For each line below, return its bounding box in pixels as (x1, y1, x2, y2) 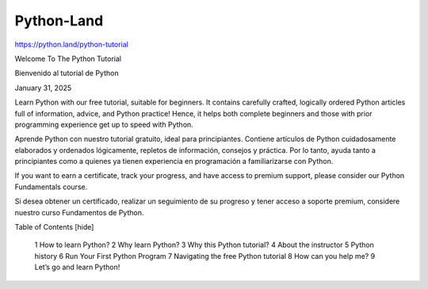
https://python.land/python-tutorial (14, 40, 128, 49)
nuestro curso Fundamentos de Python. (14, 207, 144, 217)
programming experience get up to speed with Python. (14, 120, 193, 129)
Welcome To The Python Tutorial (14, 54, 122, 63)
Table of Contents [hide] (14, 222, 94, 232)
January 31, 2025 (14, 83, 72, 93)
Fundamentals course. (14, 182, 88, 192)
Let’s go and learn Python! (34, 262, 120, 272)
